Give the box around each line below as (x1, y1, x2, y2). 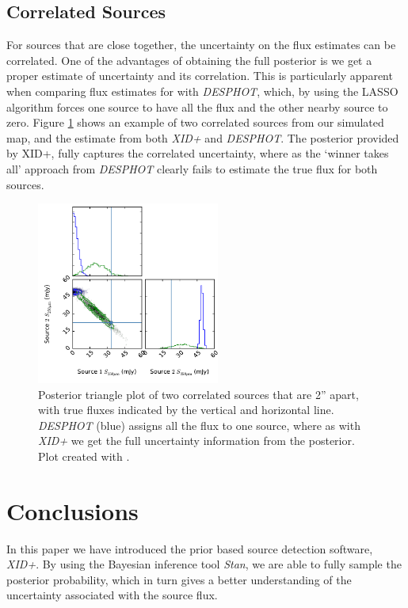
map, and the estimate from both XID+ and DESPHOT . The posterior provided (6, 129, 399, 146)
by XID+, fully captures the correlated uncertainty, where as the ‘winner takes (6, 145, 389, 161)
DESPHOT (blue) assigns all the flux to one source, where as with (38, 416, 360, 433)
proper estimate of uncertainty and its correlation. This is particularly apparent (6, 67, 393, 84)
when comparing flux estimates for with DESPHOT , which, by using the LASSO (6, 82, 398, 99)
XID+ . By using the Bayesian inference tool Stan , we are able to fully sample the (6, 556, 402, 572)
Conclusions (6, 494, 139, 526)
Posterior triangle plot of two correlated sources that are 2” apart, (38, 386, 359, 402)
